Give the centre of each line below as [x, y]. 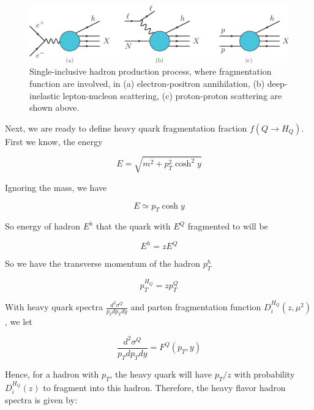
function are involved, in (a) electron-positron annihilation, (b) [147, 83]
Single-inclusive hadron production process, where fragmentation [151, 71]
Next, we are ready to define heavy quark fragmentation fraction [126, 128]
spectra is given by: [41, 400]
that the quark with [133, 226]
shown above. [54, 107]
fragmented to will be [228, 226]
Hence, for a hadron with [52, 374]
